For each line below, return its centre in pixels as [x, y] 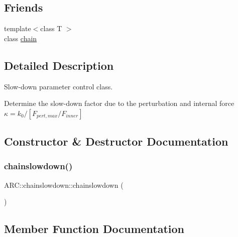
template [18, 28]
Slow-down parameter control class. [58, 86]
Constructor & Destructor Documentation [116, 141]
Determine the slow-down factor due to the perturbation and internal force [119, 103]
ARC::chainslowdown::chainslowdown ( [64, 185]
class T [51, 28]
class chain [21, 38]
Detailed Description [59, 65]
